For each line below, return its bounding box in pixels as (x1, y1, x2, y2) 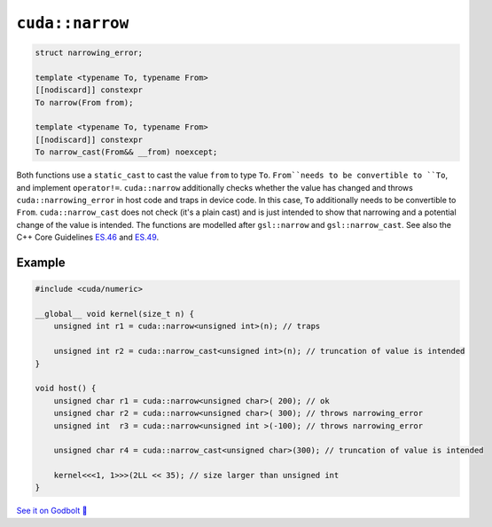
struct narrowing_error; (35, 48, 144, 58)
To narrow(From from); (35, 98, 134, 107)
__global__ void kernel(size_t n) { (35, 309, 195, 319)
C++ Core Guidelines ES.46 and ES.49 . (16, 232, 160, 243)
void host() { (35, 383, 97, 394)
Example (16, 256, 66, 271)
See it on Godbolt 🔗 (16, 506, 88, 516)
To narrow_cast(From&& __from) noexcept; (35, 147, 218, 157)
